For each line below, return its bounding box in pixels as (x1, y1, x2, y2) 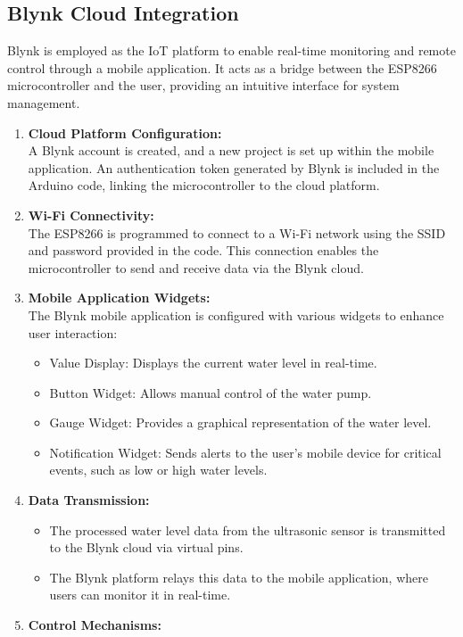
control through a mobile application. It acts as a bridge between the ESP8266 (7, 58, 437, 77)
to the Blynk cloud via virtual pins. (49, 538, 244, 557)
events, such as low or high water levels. (49, 460, 268, 479)
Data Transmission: (28, 491, 150, 509)
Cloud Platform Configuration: (28, 123, 222, 142)
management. (7, 93, 80, 112)
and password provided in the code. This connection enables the (28, 241, 379, 260)
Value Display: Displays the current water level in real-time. (49, 353, 377, 372)
